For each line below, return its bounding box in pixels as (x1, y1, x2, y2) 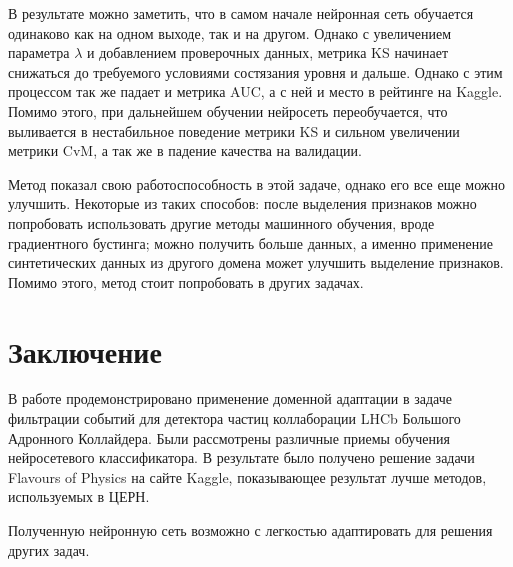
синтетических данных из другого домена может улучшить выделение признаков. (8, 252, 504, 273)
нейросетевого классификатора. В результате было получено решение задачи (8, 447, 475, 468)
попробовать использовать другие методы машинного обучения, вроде (8, 212, 435, 233)
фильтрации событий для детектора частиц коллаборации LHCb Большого (8, 408, 461, 429)
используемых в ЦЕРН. (8, 486, 150, 507)
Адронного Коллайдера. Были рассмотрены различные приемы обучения (8, 427, 450, 448)
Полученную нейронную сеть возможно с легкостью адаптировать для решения (8, 520, 493, 540)
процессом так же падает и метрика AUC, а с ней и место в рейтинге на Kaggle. (8, 81, 503, 102)
